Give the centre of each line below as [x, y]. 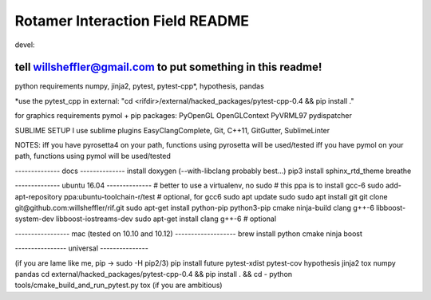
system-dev [35, 219]
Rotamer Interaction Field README [132, 21]
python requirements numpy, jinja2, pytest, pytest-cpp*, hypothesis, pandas [140, 86]
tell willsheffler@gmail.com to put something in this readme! [168, 67]
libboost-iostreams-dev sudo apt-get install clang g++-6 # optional [166, 219]
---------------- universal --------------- [82, 248]
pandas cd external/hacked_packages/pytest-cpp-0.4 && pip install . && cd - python [154, 274]
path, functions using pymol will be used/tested [93, 156]
